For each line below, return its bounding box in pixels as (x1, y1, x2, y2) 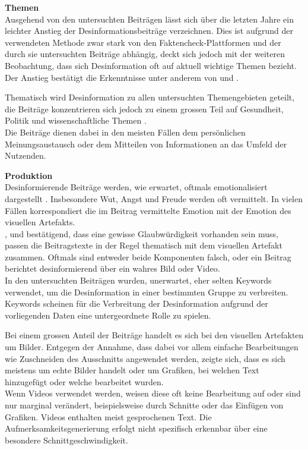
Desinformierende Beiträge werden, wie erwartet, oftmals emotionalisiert (5, 181, 268, 193)
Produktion (5, 169, 53, 181)
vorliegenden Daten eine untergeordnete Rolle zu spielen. (5, 309, 211, 321)
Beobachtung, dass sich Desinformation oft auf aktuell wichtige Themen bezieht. (5, 59, 297, 71)
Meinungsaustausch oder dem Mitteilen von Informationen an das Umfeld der (5, 137, 287, 150)
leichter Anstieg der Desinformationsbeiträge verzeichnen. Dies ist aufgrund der (5, 24, 293, 37)
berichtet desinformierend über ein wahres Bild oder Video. (5, 262, 220, 275)
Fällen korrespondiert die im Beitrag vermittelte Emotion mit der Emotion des (5, 204, 291, 216)
